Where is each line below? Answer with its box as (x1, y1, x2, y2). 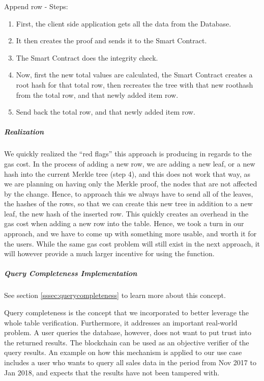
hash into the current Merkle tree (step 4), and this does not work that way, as (4, 168, 250, 179)
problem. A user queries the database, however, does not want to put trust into (4, 327, 251, 338)
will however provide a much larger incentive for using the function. (4, 248, 215, 259)
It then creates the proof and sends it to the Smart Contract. (16, 35, 207, 46)
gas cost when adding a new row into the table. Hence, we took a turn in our (4, 218, 244, 229)
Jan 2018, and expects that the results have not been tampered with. (4, 367, 220, 377)
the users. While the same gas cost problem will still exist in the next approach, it (4, 238, 260, 249)
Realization (4, 126, 44, 137)
